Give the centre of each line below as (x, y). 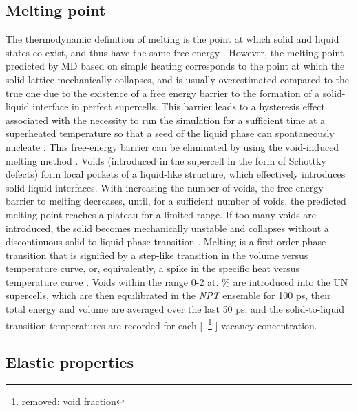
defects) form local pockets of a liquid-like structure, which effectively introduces (176, 174)
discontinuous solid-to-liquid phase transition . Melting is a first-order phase (166, 241)
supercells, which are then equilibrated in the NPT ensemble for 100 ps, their (168, 295)
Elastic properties (70, 362)
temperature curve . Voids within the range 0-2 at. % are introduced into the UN (177, 281)
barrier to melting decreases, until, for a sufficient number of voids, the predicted (176, 201)
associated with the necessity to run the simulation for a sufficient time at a (166, 120)
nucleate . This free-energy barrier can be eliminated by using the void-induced (172, 146)
